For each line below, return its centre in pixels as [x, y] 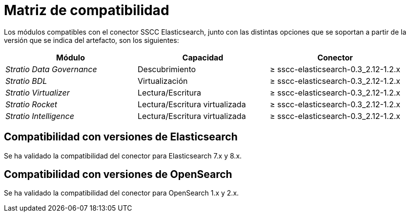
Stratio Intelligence [40, 116]
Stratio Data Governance [51, 69]
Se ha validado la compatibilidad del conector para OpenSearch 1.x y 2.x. [122, 193]
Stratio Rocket [31, 104]
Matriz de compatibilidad [87, 10]
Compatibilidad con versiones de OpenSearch [118, 175]
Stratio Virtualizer [38, 92]
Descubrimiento [167, 69]
